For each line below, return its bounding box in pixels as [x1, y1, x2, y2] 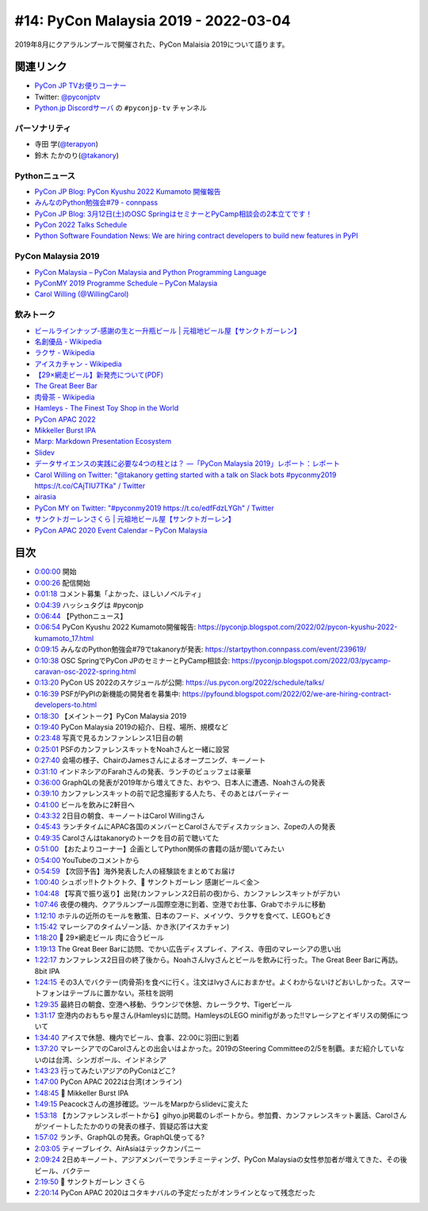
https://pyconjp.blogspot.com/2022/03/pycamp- [231, 655, 392, 665]
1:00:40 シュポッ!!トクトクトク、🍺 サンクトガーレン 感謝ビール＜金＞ [34, 877, 261, 887]
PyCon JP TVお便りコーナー [34, 81, 127, 90]
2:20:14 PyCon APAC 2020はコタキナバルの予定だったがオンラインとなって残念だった [34, 1188, 316, 1198]
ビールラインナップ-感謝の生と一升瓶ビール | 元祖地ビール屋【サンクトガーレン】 [34, 326, 301, 335]
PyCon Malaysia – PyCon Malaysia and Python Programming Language [34, 267, 267, 277]
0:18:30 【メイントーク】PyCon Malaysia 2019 [34, 711, 187, 720]
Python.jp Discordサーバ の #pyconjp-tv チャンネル [34, 103, 208, 113]
